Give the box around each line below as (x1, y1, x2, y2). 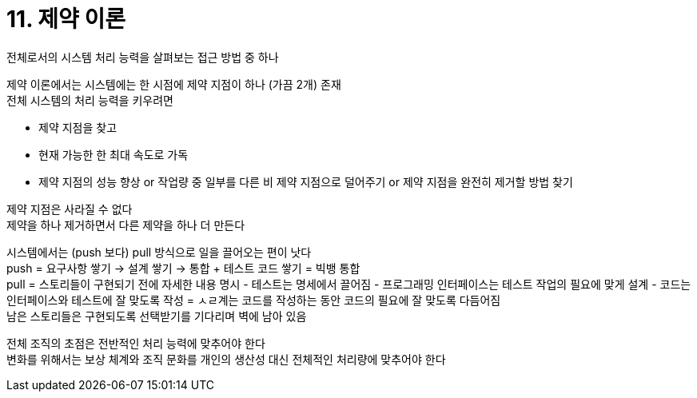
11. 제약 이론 (6, 6, 125, 33)
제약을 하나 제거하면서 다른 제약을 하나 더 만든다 (6, 217, 245, 232)
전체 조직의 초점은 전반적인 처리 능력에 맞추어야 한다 (6, 336, 265, 350)
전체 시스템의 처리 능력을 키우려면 (6, 93, 173, 107)
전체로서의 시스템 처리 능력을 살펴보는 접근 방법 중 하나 (6, 50, 279, 64)
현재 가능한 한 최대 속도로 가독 (38, 147, 189, 161)
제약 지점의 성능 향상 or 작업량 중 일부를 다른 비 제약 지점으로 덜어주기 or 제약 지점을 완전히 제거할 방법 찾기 (38, 174, 573, 189)
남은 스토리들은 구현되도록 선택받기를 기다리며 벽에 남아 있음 (6, 308, 307, 323)
